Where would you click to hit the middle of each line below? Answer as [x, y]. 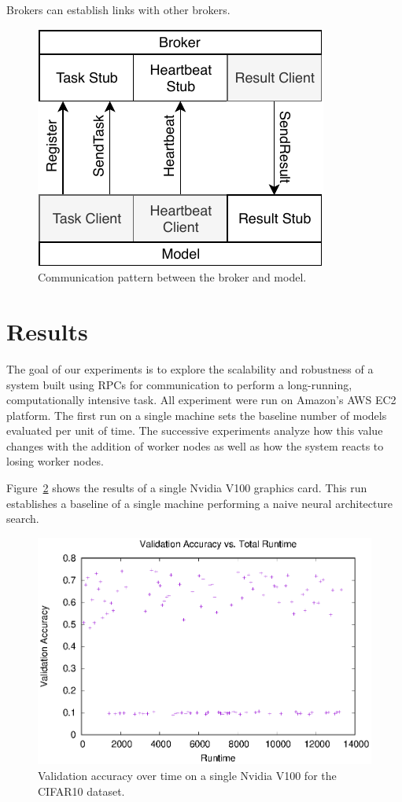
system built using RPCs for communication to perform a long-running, [179, 384]
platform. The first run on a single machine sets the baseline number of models [197, 415]
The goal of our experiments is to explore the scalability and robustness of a [190, 368]
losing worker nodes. [55, 461]
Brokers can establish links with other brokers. [118, 9]
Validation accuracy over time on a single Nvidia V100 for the [187, 776]
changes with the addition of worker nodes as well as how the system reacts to [195, 445]
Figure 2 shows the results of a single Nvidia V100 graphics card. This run [187, 488]
